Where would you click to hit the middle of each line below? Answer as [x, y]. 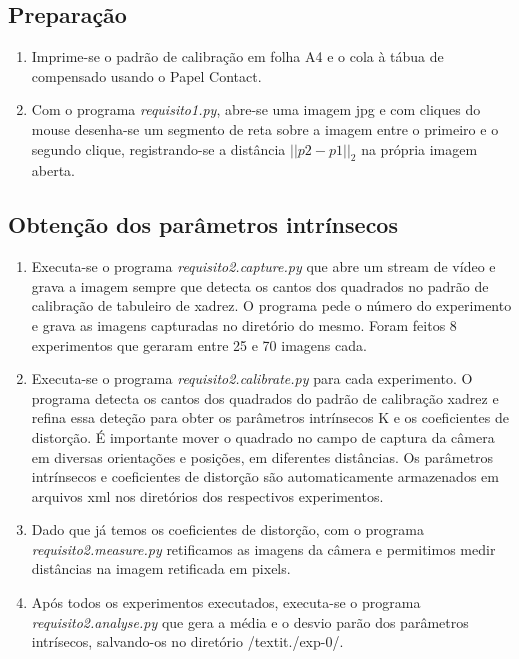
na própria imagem [419, 148]
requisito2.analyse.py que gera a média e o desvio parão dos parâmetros [250, 621]
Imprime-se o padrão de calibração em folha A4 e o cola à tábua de [237, 56]
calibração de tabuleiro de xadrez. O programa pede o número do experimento [271, 305]
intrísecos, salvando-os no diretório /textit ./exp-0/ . [187, 641]
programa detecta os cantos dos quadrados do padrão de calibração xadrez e [265, 397]
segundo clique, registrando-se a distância [158, 148]
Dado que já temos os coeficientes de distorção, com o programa [227, 529]
